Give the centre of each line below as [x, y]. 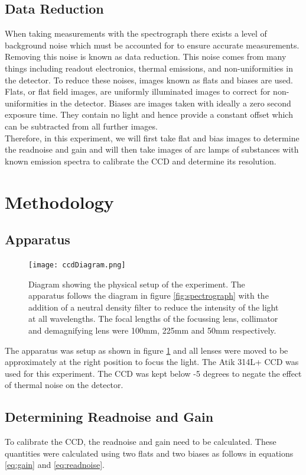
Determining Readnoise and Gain [109, 417]
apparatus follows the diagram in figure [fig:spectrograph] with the [149, 295]
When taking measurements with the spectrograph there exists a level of [136, 33]
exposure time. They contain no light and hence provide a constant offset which [149, 114]
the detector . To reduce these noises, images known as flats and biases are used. [149, 80]
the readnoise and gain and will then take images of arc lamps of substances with [152, 149]
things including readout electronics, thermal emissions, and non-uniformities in [149, 68]
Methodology [59, 201]
